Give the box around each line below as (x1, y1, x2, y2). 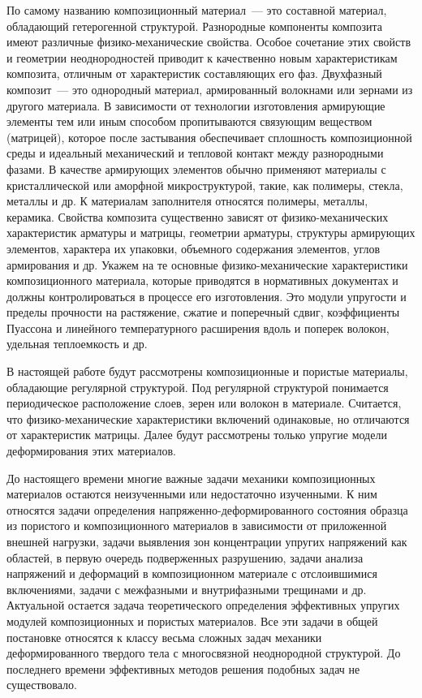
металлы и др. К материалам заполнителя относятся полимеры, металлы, (6, 192, 368, 209)
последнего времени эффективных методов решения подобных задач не (6, 660, 360, 677)
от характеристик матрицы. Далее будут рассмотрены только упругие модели (6, 426, 387, 443)
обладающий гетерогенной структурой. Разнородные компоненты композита (6, 17, 382, 34)
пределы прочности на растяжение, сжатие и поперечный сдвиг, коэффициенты (6, 304, 400, 321)
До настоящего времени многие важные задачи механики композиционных (6, 469, 376, 486)
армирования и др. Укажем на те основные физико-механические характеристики (6, 256, 408, 273)
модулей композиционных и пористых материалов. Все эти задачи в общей (6, 612, 378, 629)
